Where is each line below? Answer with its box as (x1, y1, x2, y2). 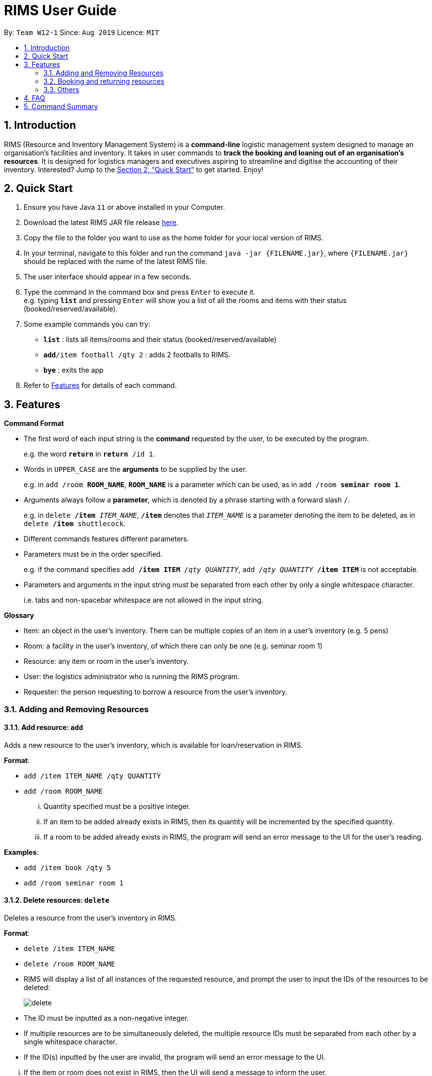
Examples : (4, 847, 39, 856)
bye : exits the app (43, 366, 104, 375)
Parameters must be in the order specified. (24, 550, 163, 559)
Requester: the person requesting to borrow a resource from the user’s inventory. (24, 688, 288, 696)
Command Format (4, 419, 64, 428)
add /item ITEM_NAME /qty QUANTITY (24, 771, 161, 780)
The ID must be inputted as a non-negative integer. (24, 1014, 189, 1023)
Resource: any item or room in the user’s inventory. (24, 657, 189, 666)
